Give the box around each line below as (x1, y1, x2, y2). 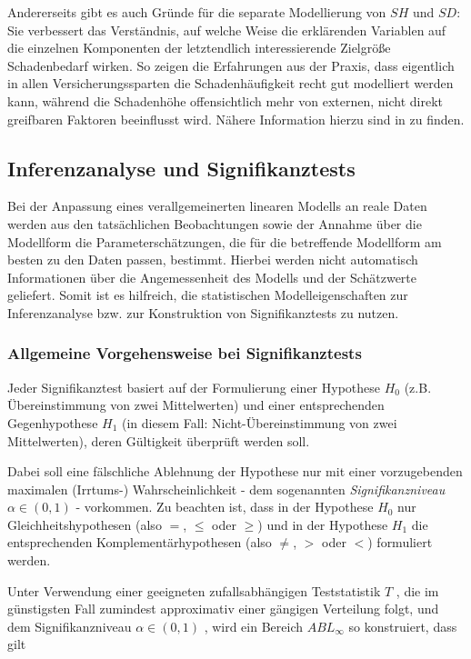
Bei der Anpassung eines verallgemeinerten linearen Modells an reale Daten (7, 196, 427, 215)
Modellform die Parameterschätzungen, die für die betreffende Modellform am (7, 232, 442, 251)
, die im (396, 581, 439, 600)
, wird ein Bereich (204, 616, 304, 635)
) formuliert (367, 533, 433, 552)
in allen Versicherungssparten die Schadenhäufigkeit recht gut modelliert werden (7, 74, 454, 93)
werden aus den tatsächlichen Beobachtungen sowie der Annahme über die (7, 214, 422, 233)
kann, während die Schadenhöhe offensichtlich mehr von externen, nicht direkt (7, 91, 443, 110)
